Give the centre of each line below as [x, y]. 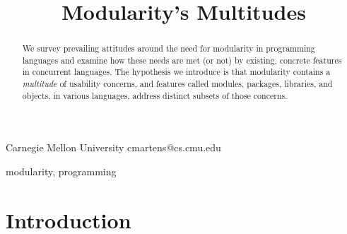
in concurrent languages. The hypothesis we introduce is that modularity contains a [176, 72]
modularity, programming [61, 171]
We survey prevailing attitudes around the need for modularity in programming [169, 48]
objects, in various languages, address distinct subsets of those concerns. [155, 95]
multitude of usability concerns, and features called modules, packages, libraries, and [177, 84]
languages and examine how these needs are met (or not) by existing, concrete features [182, 60]
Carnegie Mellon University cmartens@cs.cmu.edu [113, 147]
